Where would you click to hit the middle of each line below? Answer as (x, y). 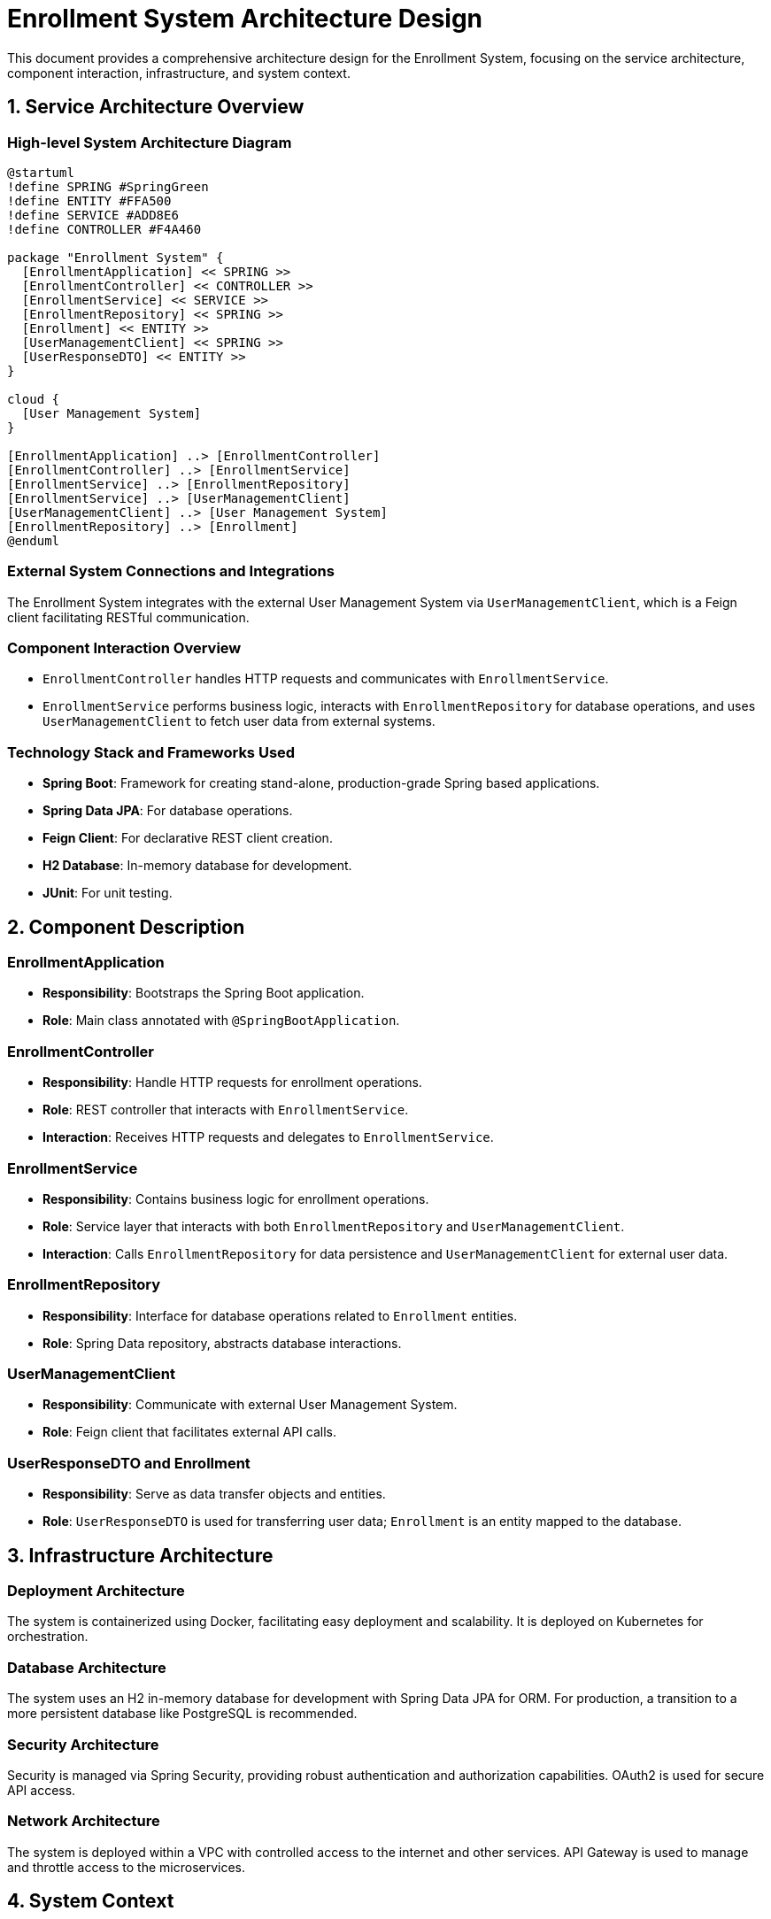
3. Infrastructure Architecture (140, 1555)
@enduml (34, 540)
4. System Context (91, 1901)
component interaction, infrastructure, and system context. (179, 73)
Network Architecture (84, 1821)
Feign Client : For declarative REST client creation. (188, 838)
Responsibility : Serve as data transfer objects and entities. (214, 1494)
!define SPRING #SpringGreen (108, 186)
